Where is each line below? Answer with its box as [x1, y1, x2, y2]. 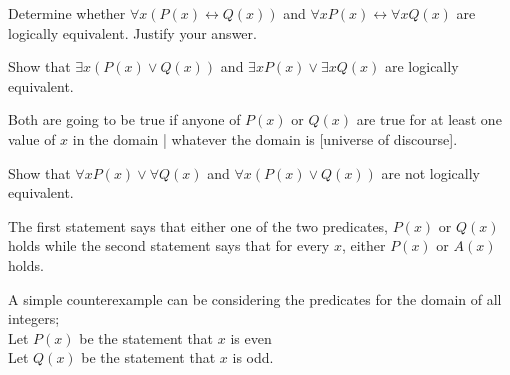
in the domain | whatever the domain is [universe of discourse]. [72, 128, 458, 149]
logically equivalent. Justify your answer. [8, 22, 257, 43]
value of [8, 128, 56, 149]
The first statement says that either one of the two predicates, [8, 215, 389, 236]
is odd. [232, 347, 274, 368]
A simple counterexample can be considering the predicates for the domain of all [8, 288, 502, 309]
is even [230, 327, 272, 348]
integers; [8, 308, 60, 329]
